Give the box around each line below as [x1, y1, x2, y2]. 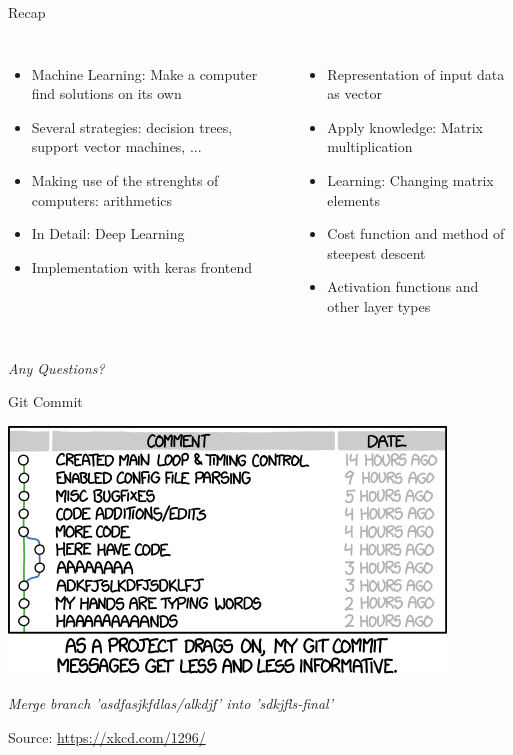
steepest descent [327, 242, 426, 263]
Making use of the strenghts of [31, 169, 219, 190]
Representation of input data [327, 63, 505, 84]
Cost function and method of [327, 223, 505, 244]
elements [327, 189, 380, 210]
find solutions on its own [31, 83, 182, 104]
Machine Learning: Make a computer [31, 63, 258, 84]
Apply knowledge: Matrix [327, 116, 483, 137]
